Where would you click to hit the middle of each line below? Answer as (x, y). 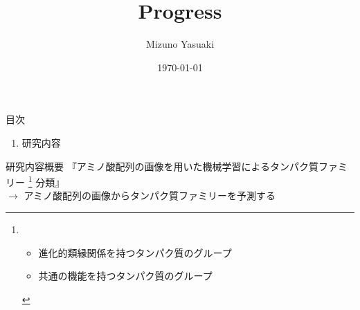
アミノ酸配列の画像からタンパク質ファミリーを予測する (150, 195)
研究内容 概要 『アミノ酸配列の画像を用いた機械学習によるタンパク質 (162, 166)
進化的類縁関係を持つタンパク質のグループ (135, 252)
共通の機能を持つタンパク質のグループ (125, 276)
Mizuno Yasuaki (180, 44)
